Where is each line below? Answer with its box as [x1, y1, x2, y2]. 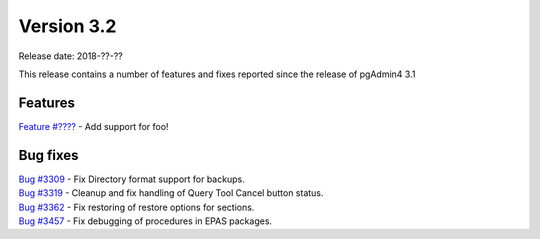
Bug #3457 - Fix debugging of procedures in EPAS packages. [18, 215, 273, 227]
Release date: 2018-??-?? [18, 50, 124, 62]
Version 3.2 [18, 15, 117, 37]
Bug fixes [18, 146, 79, 164]
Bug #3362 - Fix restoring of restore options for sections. [18, 201, 255, 213]
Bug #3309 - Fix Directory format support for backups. [18, 173, 245, 185]
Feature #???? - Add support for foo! [18, 120, 169, 132]
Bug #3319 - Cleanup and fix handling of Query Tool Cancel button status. [18, 187, 324, 199]
